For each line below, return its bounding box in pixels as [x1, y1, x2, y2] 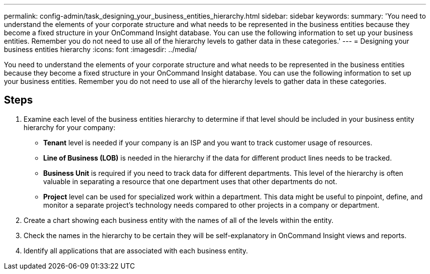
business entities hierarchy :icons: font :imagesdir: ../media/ [4, 45, 197, 54]
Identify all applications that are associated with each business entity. [24, 246, 248, 255]
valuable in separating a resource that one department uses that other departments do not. [43, 177, 337, 186]
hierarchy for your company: [24, 123, 115, 132]
